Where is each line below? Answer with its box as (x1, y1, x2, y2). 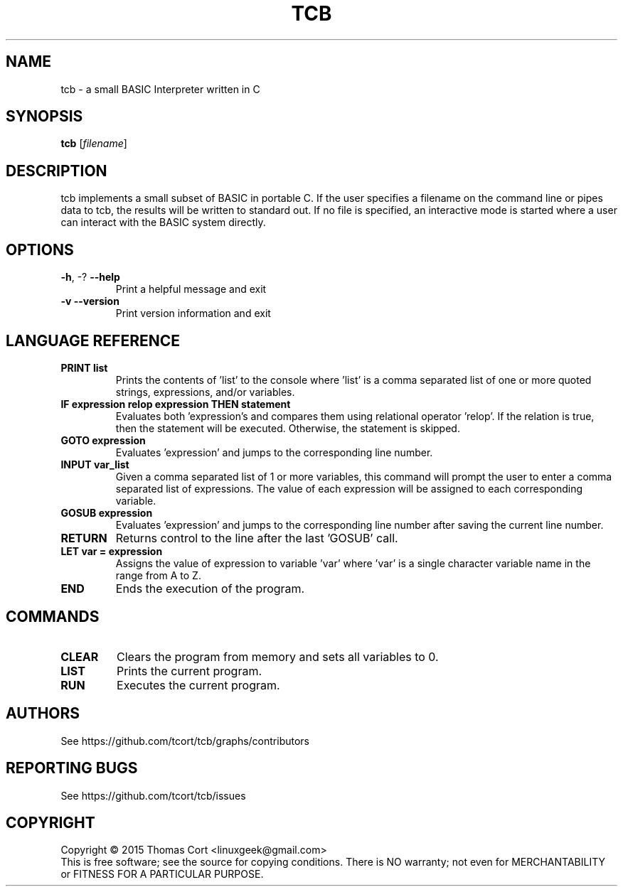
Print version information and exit (115, 307, 271, 320)
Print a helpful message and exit (115, 283, 267, 296)
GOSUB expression (60, 506, 153, 519)
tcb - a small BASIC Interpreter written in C (60, 82, 260, 95)
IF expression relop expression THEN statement (60, 397, 291, 410)
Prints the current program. (117, 663, 262, 678)
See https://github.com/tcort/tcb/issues (60, 789, 246, 802)
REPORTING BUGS (6, 759, 138, 778)
